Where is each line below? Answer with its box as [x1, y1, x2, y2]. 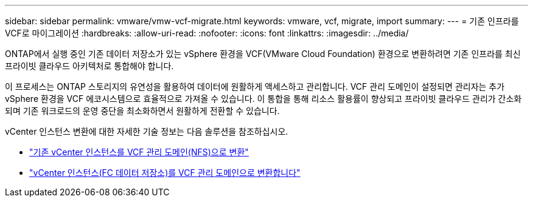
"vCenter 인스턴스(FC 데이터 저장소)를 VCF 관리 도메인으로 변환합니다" [29, 167, 301, 178]
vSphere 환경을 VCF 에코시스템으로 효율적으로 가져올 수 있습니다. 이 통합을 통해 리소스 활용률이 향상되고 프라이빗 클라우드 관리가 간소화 [5, 93, 522, 104]
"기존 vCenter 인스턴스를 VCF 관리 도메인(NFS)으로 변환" [29, 147, 249, 157]
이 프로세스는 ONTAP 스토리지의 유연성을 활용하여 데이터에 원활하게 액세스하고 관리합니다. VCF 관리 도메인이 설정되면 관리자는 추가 [5, 81, 505, 92]
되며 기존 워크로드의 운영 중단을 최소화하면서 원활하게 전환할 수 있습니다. [5, 106, 280, 116]
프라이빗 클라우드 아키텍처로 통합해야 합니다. [5, 61, 174, 71]
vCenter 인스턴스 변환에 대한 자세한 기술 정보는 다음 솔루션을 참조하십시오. [5, 126, 288, 136]
